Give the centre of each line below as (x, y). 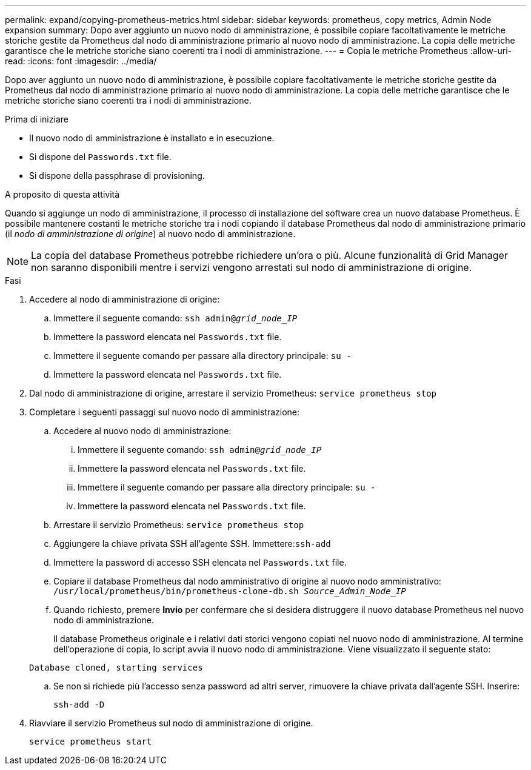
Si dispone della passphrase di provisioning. (117, 176)
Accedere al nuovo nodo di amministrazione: (142, 431)
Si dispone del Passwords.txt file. (100, 157)
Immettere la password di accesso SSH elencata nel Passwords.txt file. (200, 562)
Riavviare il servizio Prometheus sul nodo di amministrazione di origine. (171, 723)
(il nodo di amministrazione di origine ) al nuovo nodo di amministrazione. (150, 234)
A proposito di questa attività (62, 194)
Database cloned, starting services (116, 668)
